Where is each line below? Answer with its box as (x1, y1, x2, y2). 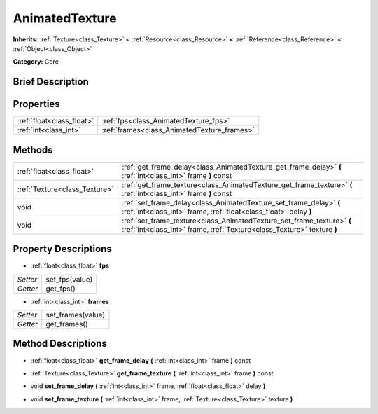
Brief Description (13, 76, 89, 88)
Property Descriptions (13, 243, 112, 255)
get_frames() (45, 319, 88, 329)
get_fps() (45, 284, 76, 294)
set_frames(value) (45, 310, 106, 320)
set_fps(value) (45, 274, 93, 284)
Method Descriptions (13, 338, 108, 350)
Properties (13, 98, 60, 110)
